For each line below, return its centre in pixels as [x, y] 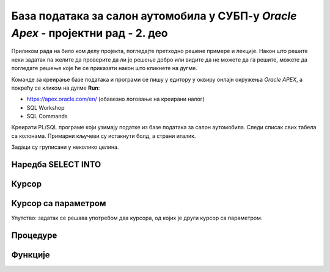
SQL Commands [47, 116]
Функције [31, 255]
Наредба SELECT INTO [56, 165]
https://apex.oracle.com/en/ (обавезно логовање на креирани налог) [116, 99]
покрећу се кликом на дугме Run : [56, 88]
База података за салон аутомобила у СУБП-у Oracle [154, 16]
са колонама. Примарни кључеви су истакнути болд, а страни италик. [104, 136]
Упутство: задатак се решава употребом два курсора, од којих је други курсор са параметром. [137, 218]
